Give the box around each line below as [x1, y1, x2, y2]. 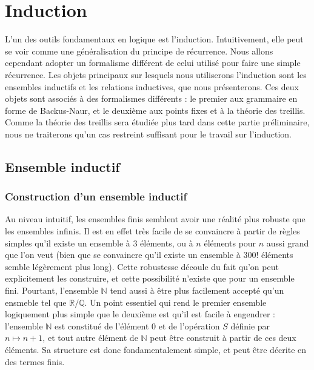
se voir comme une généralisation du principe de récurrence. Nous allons [5, 44, 273, 57]
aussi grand [266, 236, 309, 249]
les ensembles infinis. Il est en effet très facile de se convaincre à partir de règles [5, 225, 300, 237]
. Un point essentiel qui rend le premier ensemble [84, 296, 267, 308]
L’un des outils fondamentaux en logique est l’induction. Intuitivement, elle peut [5, 33, 304, 45]
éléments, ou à [140, 236, 193, 249]
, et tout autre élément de [42, 331, 138, 344]
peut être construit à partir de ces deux [150, 331, 296, 344]
